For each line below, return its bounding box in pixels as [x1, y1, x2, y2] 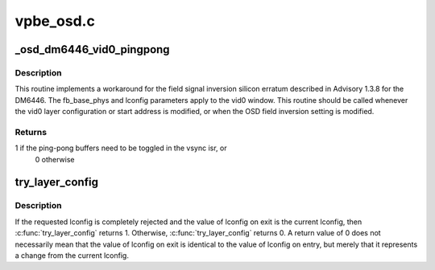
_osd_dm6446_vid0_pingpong [14, 43, 170, 56]
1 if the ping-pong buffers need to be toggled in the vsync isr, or [14, 143, 227, 153]
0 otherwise [35, 154, 75, 164]
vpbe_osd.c [14, 12, 96, 30]
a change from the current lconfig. [14, 250, 129, 260]
